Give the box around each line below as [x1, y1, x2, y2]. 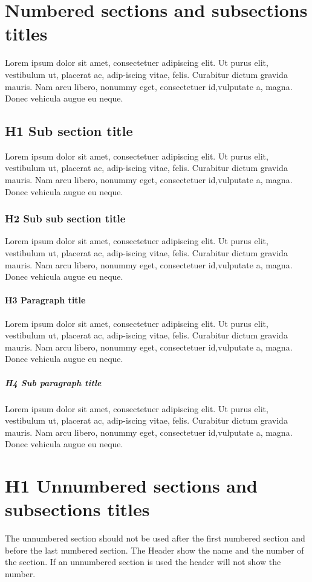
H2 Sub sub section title [5, 211, 126, 226]
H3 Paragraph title [5, 294, 86, 306]
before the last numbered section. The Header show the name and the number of [5, 543, 304, 556]
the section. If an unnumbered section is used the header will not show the [5, 555, 281, 568]
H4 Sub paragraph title [5, 376, 102, 389]
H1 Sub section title [5, 121, 133, 140]
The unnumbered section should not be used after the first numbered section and [5, 532, 305, 545]
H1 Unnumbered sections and [5, 473, 258, 498]
